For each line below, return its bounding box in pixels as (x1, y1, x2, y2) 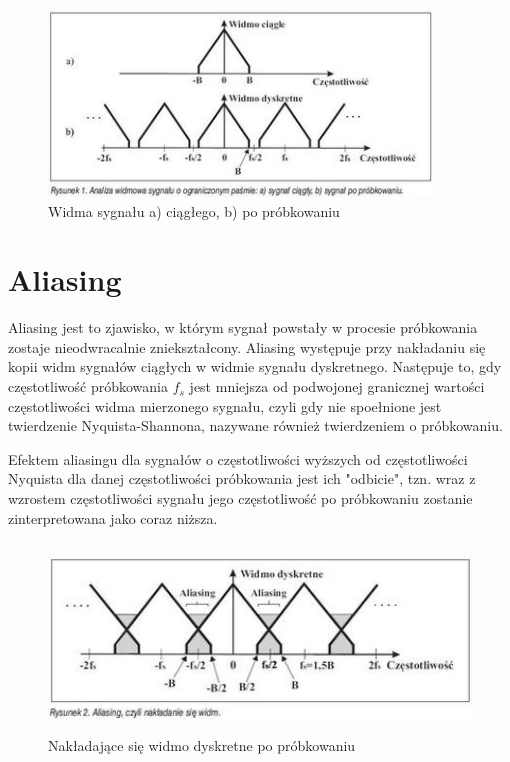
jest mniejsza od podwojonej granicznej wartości (189, 376, 485, 397)
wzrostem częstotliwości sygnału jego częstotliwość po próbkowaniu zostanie (8, 488, 473, 509)
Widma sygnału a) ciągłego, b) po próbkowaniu (48, 200, 340, 221)
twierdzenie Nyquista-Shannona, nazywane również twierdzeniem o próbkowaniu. (8, 415, 503, 436)
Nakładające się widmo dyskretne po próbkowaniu (48, 734, 356, 755)
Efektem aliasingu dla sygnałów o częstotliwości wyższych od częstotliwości (8, 448, 468, 469)
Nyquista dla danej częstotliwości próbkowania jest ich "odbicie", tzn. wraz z (8, 468, 476, 489)
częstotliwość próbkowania (8, 376, 169, 397)
